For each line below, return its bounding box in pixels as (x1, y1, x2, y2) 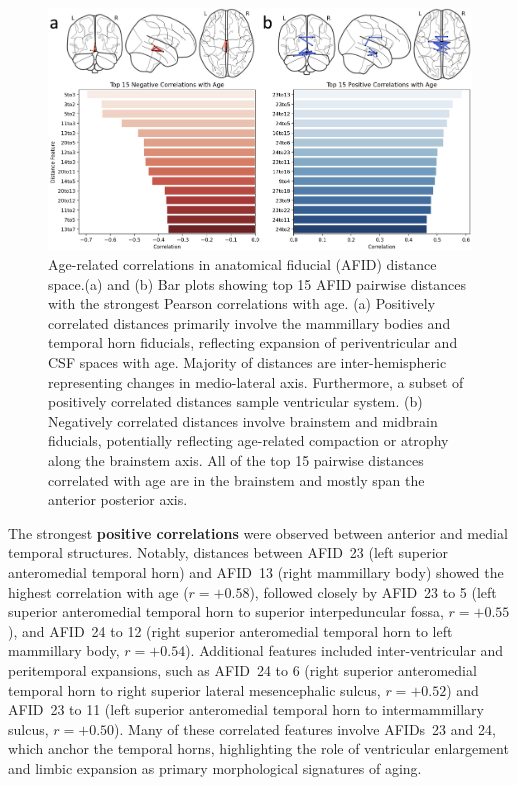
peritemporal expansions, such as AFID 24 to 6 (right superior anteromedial (8, 659, 477, 680)
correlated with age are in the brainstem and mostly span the (48, 469, 425, 490)
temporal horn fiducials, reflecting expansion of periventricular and (48, 332, 458, 353)
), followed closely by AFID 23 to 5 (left (249, 581, 497, 602)
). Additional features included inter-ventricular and (185, 640, 504, 661)
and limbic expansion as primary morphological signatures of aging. (8, 757, 422, 778)
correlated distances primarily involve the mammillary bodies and (48, 312, 451, 333)
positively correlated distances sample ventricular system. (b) (48, 391, 423, 412)
